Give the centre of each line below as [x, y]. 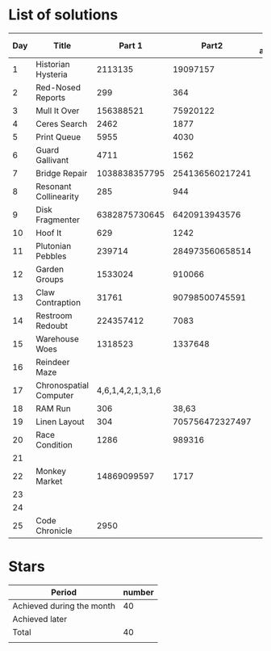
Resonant [54, 186]
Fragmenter [58, 220]
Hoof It [49, 233]
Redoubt [52, 325]
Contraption [58, 302]
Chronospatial [63, 385]
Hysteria [52, 74]
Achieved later [40, 619]
